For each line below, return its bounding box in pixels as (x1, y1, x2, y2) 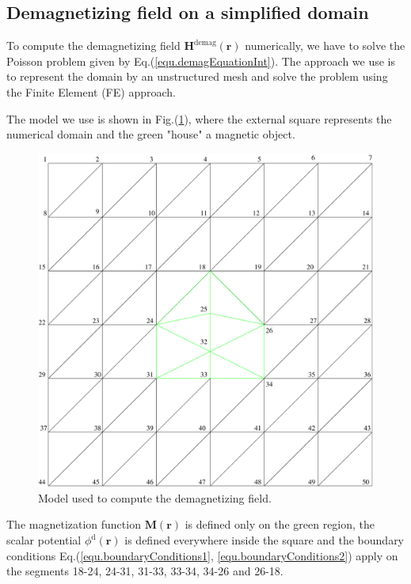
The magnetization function (6, 516, 141, 533)
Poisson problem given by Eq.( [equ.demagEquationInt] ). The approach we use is (6, 52, 396, 69)
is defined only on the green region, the (185, 516, 375, 533)
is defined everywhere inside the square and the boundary (124, 532, 405, 548)
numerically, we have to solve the (245, 37, 405, 54)
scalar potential (6, 532, 82, 548)
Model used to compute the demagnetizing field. (38, 489, 272, 506)
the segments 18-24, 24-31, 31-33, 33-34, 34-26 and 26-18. (6, 563, 284, 579)
